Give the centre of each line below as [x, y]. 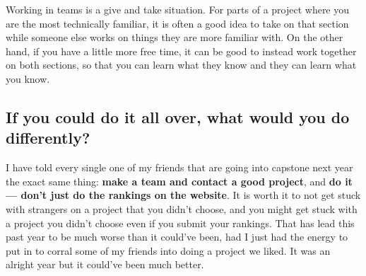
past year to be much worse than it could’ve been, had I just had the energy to [177, 237]
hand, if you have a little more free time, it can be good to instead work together [181, 51]
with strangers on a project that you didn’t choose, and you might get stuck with [182, 208]
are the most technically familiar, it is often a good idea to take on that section [177, 23]
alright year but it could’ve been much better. [105, 264]
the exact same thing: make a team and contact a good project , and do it [179, 181]
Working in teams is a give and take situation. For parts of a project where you [178, 9]
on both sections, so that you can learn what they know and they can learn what [181, 65]
